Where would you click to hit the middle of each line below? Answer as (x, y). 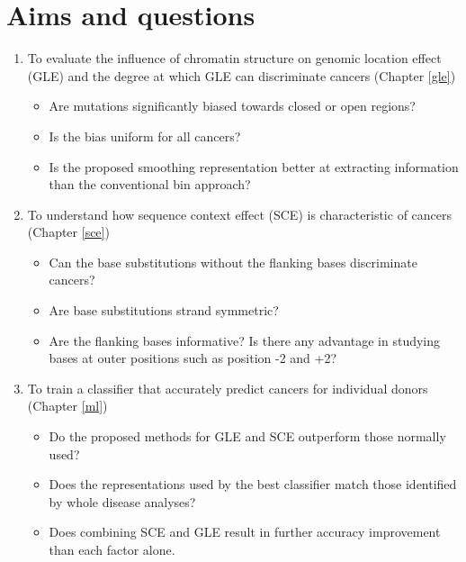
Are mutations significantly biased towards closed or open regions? (232, 106)
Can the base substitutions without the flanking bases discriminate (233, 262)
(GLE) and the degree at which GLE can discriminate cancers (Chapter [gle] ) (242, 75)
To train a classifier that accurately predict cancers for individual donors (228, 388)
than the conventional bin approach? (150, 184)
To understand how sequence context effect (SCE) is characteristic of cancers (240, 214)
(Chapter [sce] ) (68, 232)
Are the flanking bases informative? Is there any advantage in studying (245, 340)
